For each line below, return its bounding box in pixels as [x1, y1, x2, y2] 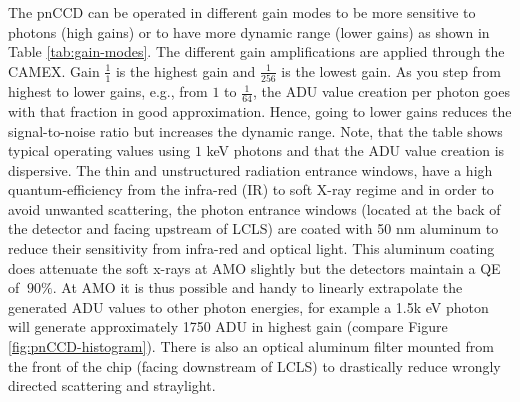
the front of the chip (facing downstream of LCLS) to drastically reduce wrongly [8, 355, 501, 376]
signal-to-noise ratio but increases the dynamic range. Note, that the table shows [8, 120, 503, 141]
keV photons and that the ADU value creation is [206, 140, 505, 161]
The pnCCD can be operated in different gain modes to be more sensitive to [8, 2, 476, 22]
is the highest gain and [115, 60, 256, 81]
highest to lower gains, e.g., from [8, 81, 208, 102]
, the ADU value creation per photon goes [252, 81, 510, 102]
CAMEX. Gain [8, 60, 100, 81]
